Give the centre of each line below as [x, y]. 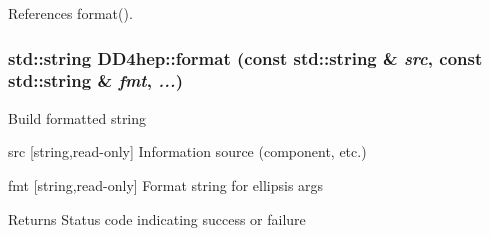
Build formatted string [77, 117]
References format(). [70, 13]
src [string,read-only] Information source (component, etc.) [187, 151]
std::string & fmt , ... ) [95, 80]
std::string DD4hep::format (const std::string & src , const [245, 57]
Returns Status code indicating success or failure [157, 218]
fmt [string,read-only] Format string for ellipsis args [166, 184]
